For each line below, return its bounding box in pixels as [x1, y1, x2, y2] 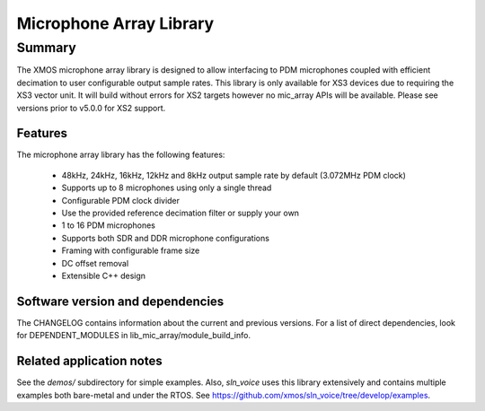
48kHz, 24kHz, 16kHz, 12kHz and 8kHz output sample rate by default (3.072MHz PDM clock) [61, 170, 406, 180]
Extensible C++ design [61, 270, 146, 281]
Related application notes [16, 354, 163, 369]
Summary [16, 39, 76, 56]
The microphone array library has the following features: [16, 149, 225, 161]
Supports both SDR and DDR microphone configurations [61, 232, 269, 243]
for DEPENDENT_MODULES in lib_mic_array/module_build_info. [16, 330, 251, 341]
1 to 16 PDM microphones [61, 220, 156, 231]
